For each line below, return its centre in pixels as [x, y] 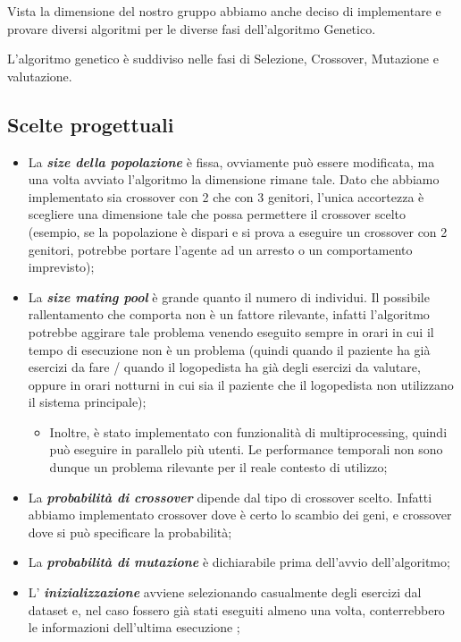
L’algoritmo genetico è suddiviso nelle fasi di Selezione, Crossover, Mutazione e [223, 59]
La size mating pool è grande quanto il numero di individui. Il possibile [229, 296]
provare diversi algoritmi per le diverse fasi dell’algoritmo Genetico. [192, 28]
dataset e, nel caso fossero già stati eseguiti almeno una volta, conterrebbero [236, 609]
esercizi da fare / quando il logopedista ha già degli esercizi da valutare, [224, 367]
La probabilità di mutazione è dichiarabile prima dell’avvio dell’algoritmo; [239, 562]
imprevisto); [61, 267]
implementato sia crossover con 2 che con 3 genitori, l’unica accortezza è [226, 196]
